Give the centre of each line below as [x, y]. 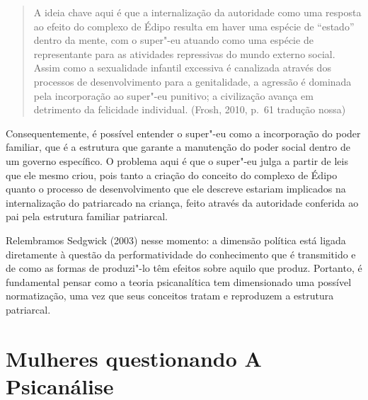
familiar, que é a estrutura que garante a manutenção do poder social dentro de [178, 147]
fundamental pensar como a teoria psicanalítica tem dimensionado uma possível [179, 281]
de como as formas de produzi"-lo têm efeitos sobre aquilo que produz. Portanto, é [184, 268]
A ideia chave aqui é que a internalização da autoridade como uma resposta [197, 12]
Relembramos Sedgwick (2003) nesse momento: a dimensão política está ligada [176, 240]
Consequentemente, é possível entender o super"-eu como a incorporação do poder [183, 133]
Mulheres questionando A [134, 358]
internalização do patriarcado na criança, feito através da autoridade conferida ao [182, 202]
